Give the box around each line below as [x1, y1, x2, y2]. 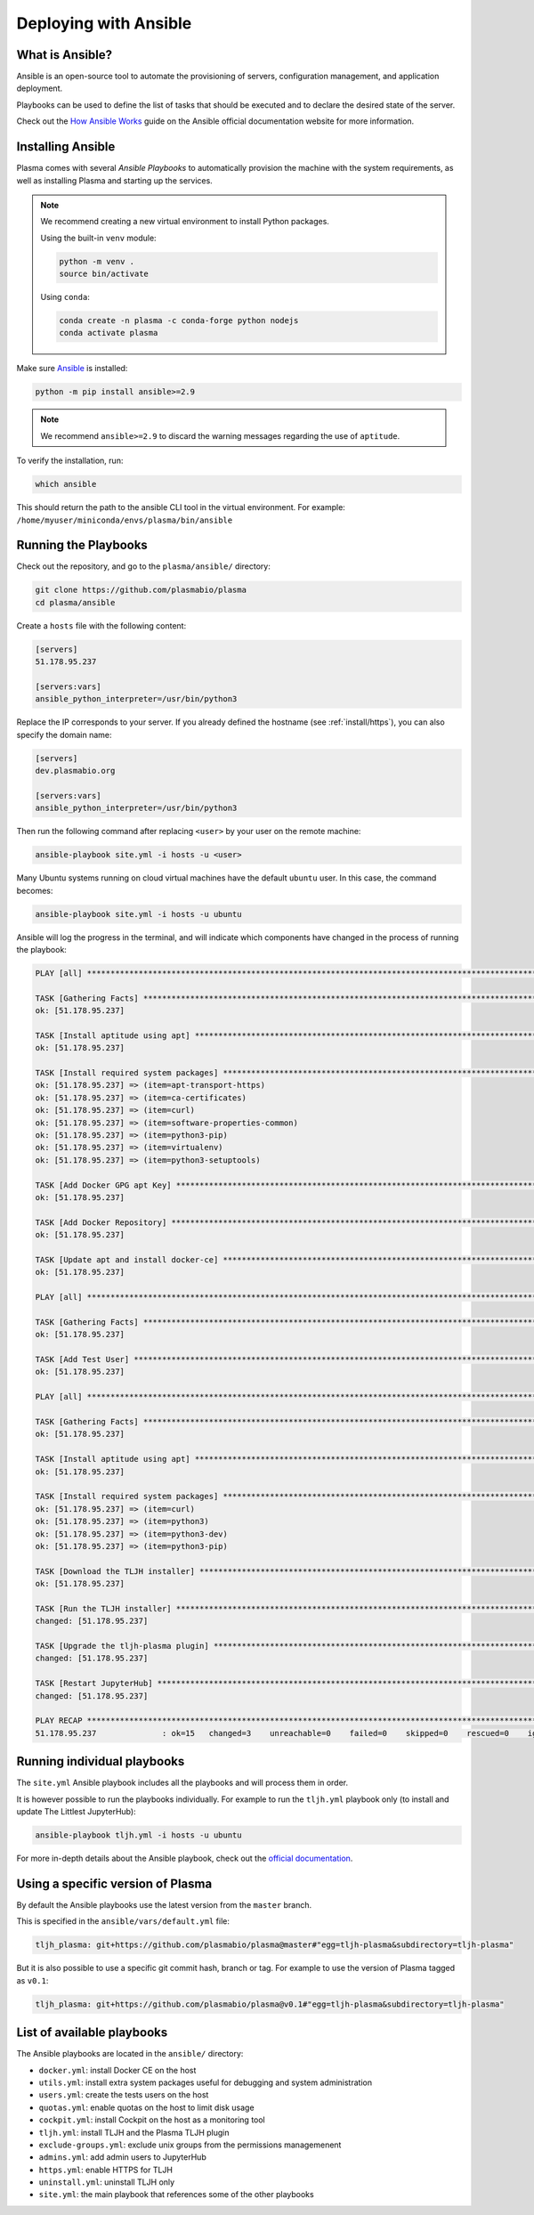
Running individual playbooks [16, 1754, 185, 1769]
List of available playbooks [16, 2025, 168, 2041]
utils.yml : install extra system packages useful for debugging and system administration [38, 2077, 373, 2088]
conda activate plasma [59, 328, 158, 338]
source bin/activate [59, 269, 149, 280]
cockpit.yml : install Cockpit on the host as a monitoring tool [38, 2114, 266, 2125]
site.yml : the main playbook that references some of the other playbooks [38, 2189, 315, 2200]
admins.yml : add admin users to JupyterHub [38, 2152, 206, 2162]
